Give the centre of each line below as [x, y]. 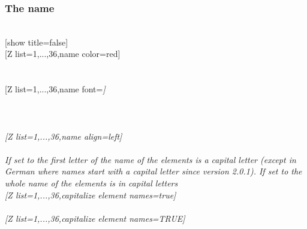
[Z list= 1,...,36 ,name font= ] [55, 89]
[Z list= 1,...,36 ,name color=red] [63, 54]
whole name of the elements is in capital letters [91, 183]
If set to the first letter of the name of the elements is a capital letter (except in [151, 159]
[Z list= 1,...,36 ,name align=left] [64, 136]
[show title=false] [37, 42]
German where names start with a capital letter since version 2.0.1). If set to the [153, 171]
